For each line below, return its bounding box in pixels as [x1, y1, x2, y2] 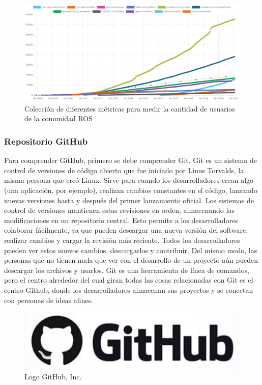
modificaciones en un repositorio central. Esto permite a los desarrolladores [4, 214, 238, 225]
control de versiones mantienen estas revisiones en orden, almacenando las [4, 205, 235, 215]
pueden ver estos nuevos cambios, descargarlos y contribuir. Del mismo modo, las [4, 244, 257, 255]
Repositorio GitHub [4, 135, 88, 147]
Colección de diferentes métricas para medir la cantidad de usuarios [24, 103, 235, 114]
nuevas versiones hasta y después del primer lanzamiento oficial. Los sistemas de [4, 195, 254, 205]
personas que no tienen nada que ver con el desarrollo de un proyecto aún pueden [4, 255, 258, 265]
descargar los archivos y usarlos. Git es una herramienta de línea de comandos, [4, 264, 249, 275]
